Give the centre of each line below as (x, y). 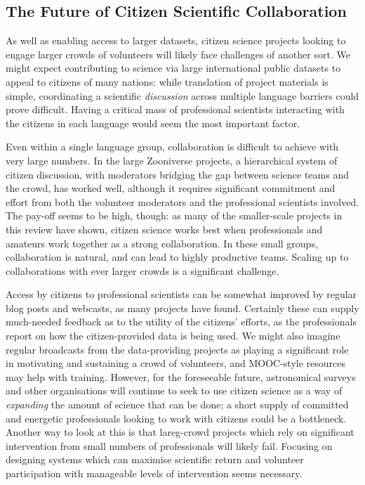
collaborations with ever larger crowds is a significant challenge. (142, 270)
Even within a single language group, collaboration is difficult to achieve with (172, 147)
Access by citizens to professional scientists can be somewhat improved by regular (181, 294)
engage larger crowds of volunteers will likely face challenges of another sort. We (178, 54)
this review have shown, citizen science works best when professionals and (164, 229)
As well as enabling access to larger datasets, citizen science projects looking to (176, 40)
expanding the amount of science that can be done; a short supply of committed (177, 405)
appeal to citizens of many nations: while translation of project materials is (167, 81)
